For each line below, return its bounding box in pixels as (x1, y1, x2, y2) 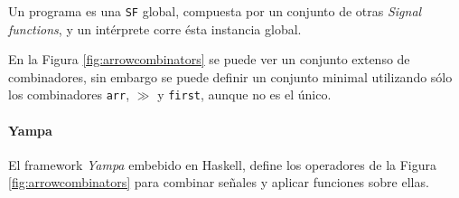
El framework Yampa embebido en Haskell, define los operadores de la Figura (8, 155, 437, 174)
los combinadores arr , (8, 85, 130, 104)
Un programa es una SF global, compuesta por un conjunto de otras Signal (8, 2, 422, 20)
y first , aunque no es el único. (157, 85, 332, 104)
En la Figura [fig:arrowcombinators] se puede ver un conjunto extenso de (8, 50, 410, 69)
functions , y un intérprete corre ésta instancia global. (8, 19, 302, 38)
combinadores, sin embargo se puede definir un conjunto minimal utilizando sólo (8, 67, 453, 86)
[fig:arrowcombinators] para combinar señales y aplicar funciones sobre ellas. (8, 173, 429, 192)
